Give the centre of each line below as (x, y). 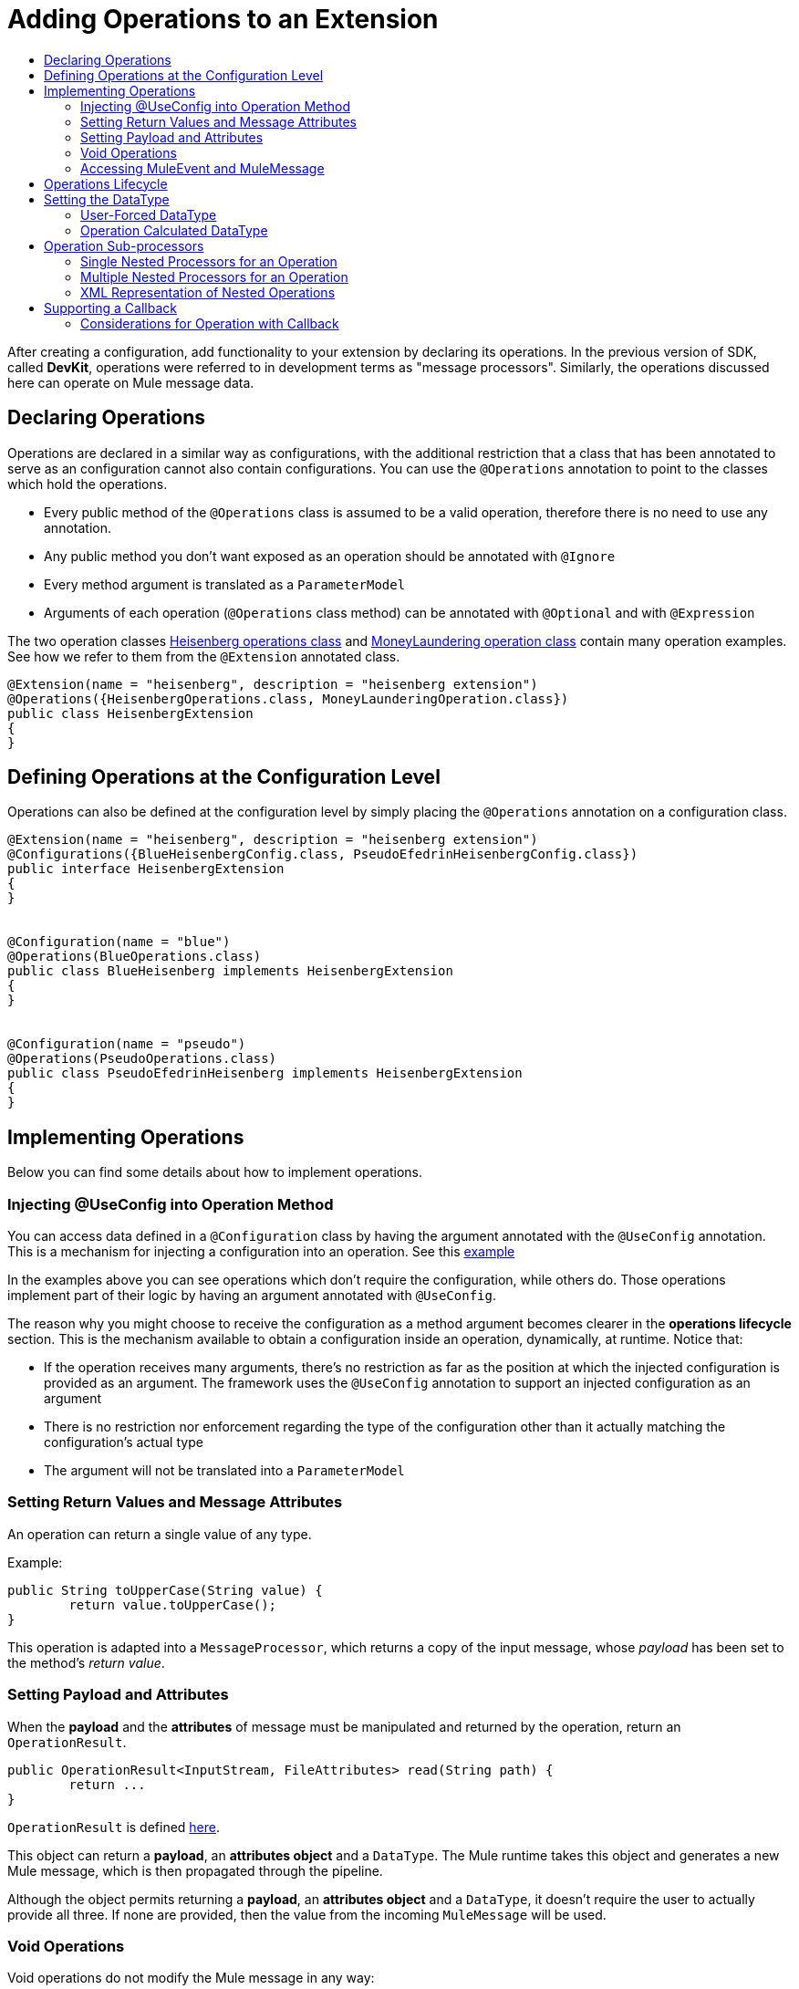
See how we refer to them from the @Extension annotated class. (204, 656)
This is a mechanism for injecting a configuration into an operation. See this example (261, 1252)
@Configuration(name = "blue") (119, 942)
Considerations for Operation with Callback (210, 323)
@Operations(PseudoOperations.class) (142, 1059)
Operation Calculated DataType (174, 230)
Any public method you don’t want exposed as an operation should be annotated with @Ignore (330, 556)
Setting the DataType (107, 199)
